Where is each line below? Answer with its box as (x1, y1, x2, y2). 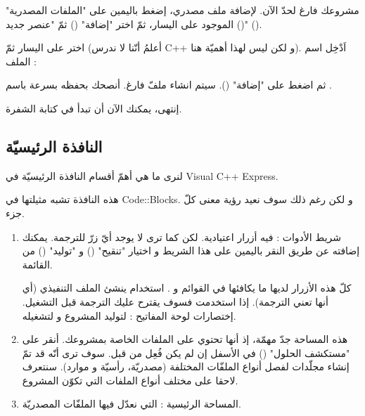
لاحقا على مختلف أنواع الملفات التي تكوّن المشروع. (22, 372, 238, 387)
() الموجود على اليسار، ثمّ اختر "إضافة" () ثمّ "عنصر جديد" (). (6, 16, 262, 31)
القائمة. (22, 256, 53, 271)
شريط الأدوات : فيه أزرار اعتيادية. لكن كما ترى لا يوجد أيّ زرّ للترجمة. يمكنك (22, 229, 341, 244)
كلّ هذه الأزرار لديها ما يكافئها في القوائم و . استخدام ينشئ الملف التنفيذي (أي (22, 280, 352, 295)
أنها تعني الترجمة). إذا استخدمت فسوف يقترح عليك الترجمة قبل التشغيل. (22, 294, 328, 308)
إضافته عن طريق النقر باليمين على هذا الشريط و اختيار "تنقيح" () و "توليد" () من (22, 243, 360, 258)
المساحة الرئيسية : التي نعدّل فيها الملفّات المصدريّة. (22, 396, 241, 411)
